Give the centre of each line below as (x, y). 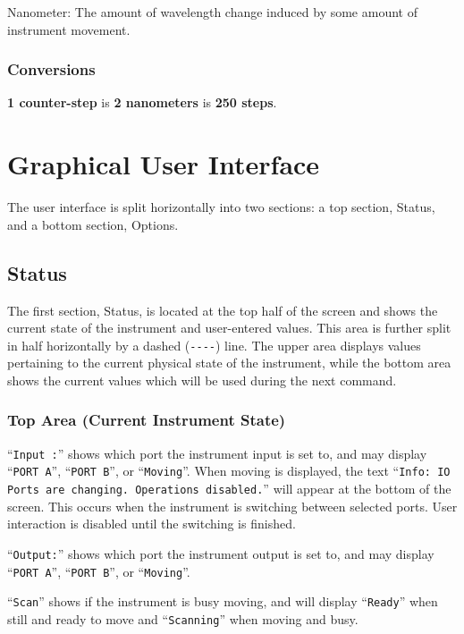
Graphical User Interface (164, 164)
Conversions (51, 69)
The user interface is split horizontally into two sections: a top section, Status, (221, 207)
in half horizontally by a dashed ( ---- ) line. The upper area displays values (214, 345)
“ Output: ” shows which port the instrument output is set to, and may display (221, 553)
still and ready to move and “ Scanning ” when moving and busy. (183, 618)
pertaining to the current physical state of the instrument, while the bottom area (229, 363)
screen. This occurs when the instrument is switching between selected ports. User (232, 506)
